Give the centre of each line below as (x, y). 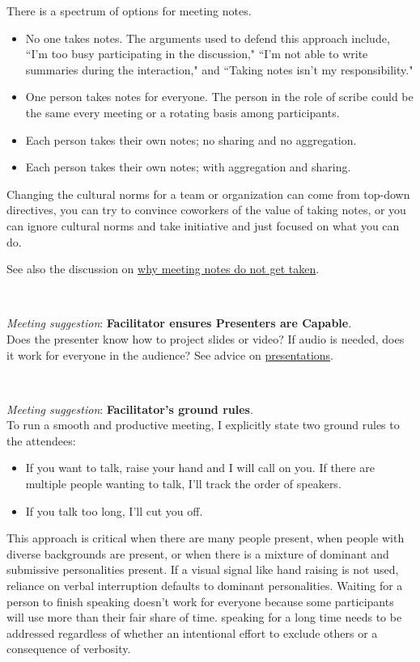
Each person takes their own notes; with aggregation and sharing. (188, 167)
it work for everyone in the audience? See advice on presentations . (170, 354)
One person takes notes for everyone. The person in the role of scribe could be (219, 97)
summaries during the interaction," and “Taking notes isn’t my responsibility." (219, 69)
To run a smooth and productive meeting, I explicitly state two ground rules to (203, 425)
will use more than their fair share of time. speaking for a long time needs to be (204, 617)
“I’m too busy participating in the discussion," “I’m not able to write (197, 54)
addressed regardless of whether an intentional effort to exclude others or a (192, 632)
